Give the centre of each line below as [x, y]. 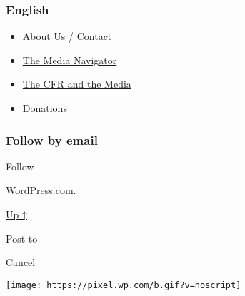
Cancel [21, 262]
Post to [22, 238]
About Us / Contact [67, 36]
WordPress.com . [41, 190]
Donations [45, 108]
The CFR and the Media [77, 84]
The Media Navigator [70, 60]
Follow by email [52, 139]
